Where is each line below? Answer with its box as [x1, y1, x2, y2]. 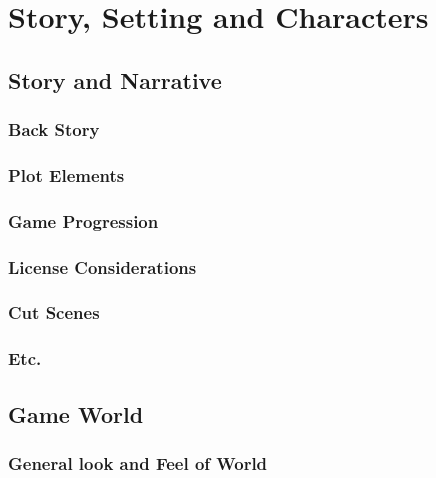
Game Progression [8, 208, 159, 233]
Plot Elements [8, 162, 125, 187]
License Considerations [8, 254, 197, 279]
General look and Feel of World [8, 450, 268, 475]
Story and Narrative [8, 64, 222, 95]
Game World [8, 398, 144, 429]
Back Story [8, 117, 100, 142]
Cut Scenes [8, 300, 100, 325]
